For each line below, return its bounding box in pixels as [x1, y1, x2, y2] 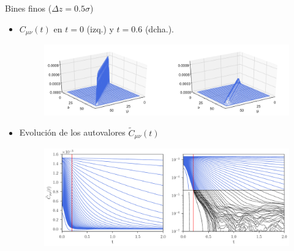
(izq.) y [86, 22, 114, 35]
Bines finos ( [5, 2, 52, 14]
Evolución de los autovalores [19, 126, 126, 139]
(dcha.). [145, 22, 174, 35]
